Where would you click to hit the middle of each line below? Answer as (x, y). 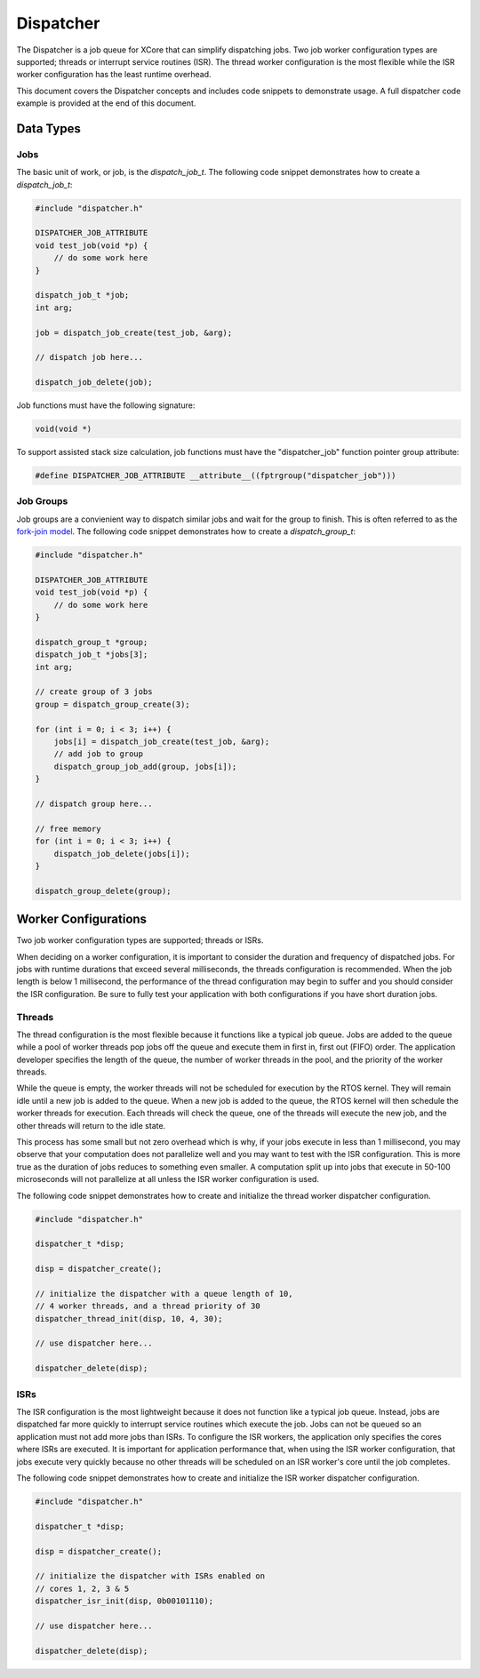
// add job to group (99, 754)
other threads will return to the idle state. (91, 1125)
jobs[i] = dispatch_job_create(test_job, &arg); (162, 742)
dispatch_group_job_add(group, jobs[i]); (145, 766)
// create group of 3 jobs (94, 692)
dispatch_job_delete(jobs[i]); (122, 854)
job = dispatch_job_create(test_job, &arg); (134, 332)
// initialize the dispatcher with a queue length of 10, (164, 1294)
